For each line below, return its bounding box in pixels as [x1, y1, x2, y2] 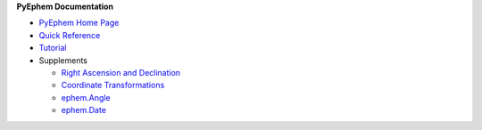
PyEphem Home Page [38, 18, 120, 28]
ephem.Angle [61, 92, 111, 102]
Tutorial [38, 43, 67, 53]
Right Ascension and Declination [61, 67, 181, 77]
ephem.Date [61, 105, 107, 116]
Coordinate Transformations [61, 80, 165, 91]
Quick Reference [38, 29, 101, 40]
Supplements [38, 54, 88, 66]
